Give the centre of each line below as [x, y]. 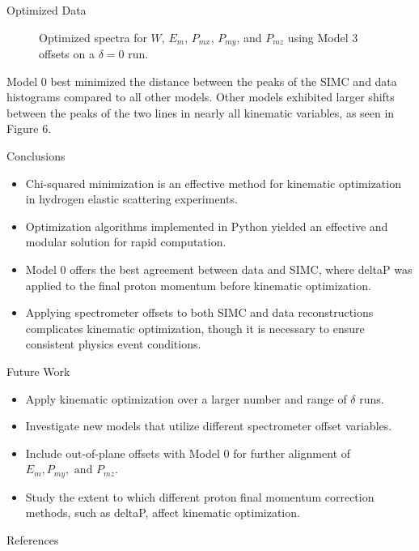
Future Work [38, 371]
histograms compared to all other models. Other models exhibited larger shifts [201, 97]
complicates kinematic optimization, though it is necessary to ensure [195, 328]
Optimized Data [47, 10]
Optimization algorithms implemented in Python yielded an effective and [207, 226]
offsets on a [67, 54]
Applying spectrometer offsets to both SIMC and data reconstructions [199, 312]
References [33, 539]
